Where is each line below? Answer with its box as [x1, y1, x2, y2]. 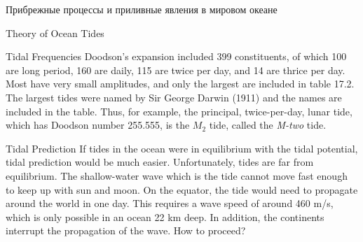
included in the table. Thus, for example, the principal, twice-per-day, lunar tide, [6, 104, 352, 118]
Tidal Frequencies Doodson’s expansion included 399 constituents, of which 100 [6, 49, 347, 64]
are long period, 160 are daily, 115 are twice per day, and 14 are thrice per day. [6, 62, 345, 77]
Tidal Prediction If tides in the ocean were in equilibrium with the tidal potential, [6, 141, 358, 155]
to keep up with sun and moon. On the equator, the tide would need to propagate [6, 182, 358, 197]
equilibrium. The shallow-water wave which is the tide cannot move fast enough [6, 168, 348, 183]
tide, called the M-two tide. [209, 118, 327, 132]
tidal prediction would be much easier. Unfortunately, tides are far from [6, 155, 314, 169]
